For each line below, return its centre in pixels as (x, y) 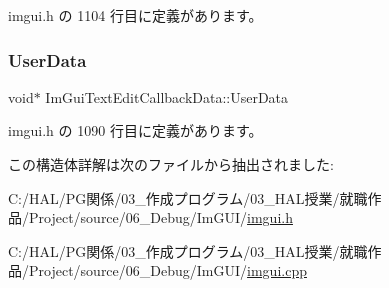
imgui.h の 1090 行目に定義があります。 (135, 130)
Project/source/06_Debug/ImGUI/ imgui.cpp (167, 270)
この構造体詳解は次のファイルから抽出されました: (171, 164)
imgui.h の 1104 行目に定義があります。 (135, 15)
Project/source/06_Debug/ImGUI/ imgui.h (160, 217)
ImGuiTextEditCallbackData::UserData (167, 96)
